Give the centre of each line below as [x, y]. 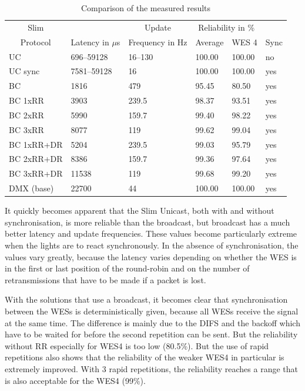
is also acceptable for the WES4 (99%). [75, 380]
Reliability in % [227, 27]
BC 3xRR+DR [36, 173]
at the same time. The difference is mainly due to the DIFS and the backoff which [152, 322]
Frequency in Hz [158, 42]
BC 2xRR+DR [36, 159]
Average [210, 42]
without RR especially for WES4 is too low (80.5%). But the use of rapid [137, 345]
